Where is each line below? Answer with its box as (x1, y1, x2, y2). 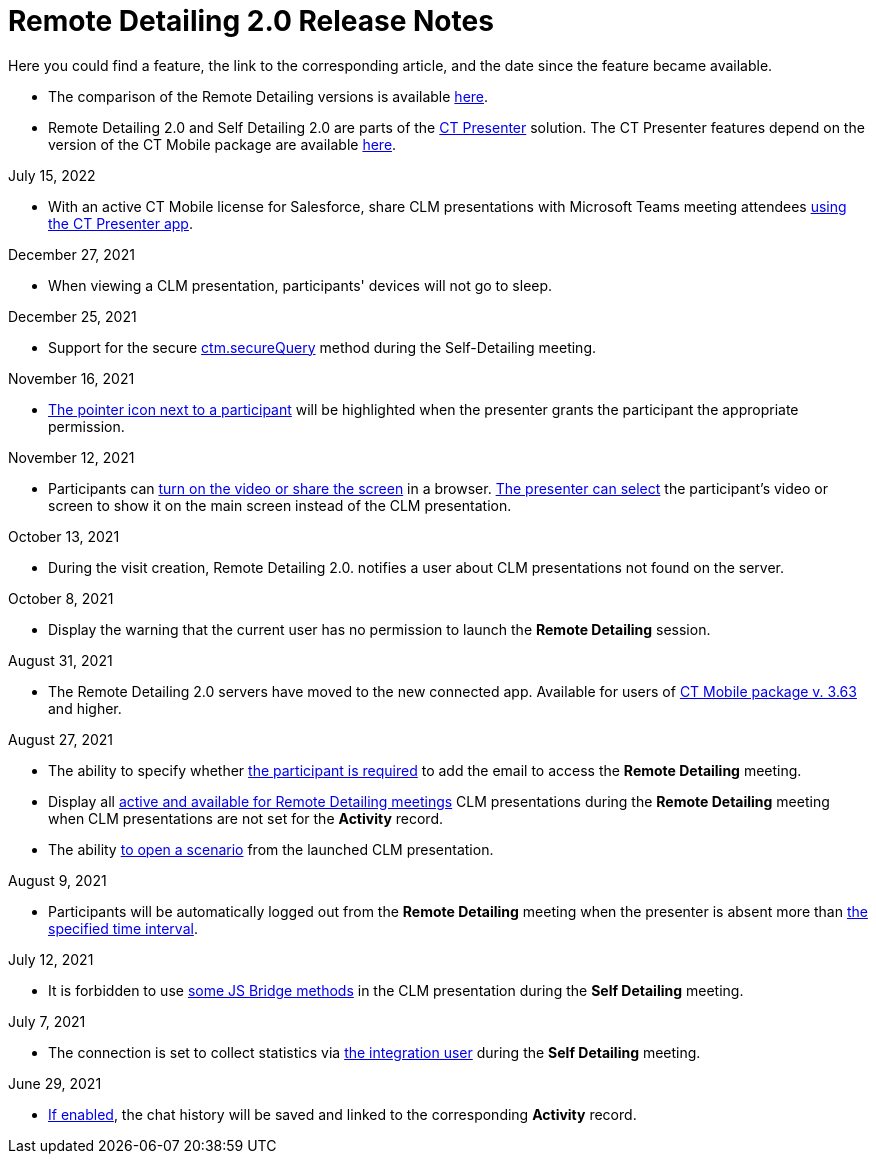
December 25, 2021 (8, 307, 137, 325)
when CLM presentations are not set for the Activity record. (48, 809, 444, 827)
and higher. (48, 699, 122, 717)
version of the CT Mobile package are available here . (48, 135, 397, 153)
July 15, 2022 (8, 166, 96, 184)
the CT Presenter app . (48, 214, 193, 232)
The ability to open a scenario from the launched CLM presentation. (48, 840, 494, 858)
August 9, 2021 (8, 871, 107, 889)
